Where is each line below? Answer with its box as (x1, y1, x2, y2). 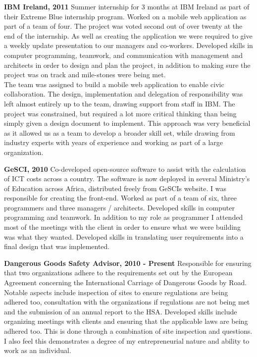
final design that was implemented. (4, 241, 110, 252)
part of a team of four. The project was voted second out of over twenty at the (4, 21, 243, 31)
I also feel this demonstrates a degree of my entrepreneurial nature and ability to (4, 335, 250, 346)
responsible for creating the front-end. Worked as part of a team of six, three (4, 193, 237, 203)
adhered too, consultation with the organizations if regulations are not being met (4, 297, 250, 307)
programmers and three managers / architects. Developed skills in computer (4, 202, 235, 212)
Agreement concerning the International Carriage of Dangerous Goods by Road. (4, 277, 247, 288)
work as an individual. (4, 345, 71, 356)
